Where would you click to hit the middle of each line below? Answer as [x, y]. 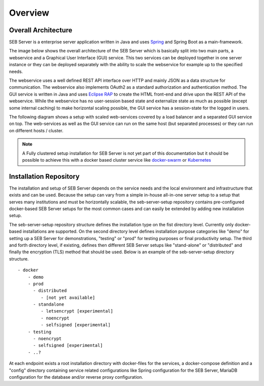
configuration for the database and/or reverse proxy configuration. [76, 377]
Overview [29, 13]
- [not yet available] [68, 297]
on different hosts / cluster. [36, 130]
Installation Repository [44, 176]
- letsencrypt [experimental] [77, 311]
